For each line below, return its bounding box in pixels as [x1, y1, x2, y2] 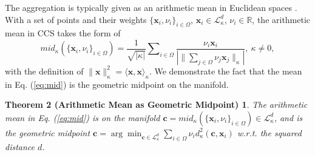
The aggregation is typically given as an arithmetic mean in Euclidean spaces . [5, 1, 297, 13]
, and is [274, 111, 303, 124]
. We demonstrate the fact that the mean [149, 64, 302, 77]
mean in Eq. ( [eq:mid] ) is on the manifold [5, 111, 160, 124]
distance [5, 140, 35, 153]
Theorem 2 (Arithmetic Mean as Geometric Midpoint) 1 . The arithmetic [5, 98, 308, 111]
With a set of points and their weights [5, 13, 147, 25]
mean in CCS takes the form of [5, 27, 121, 39]
